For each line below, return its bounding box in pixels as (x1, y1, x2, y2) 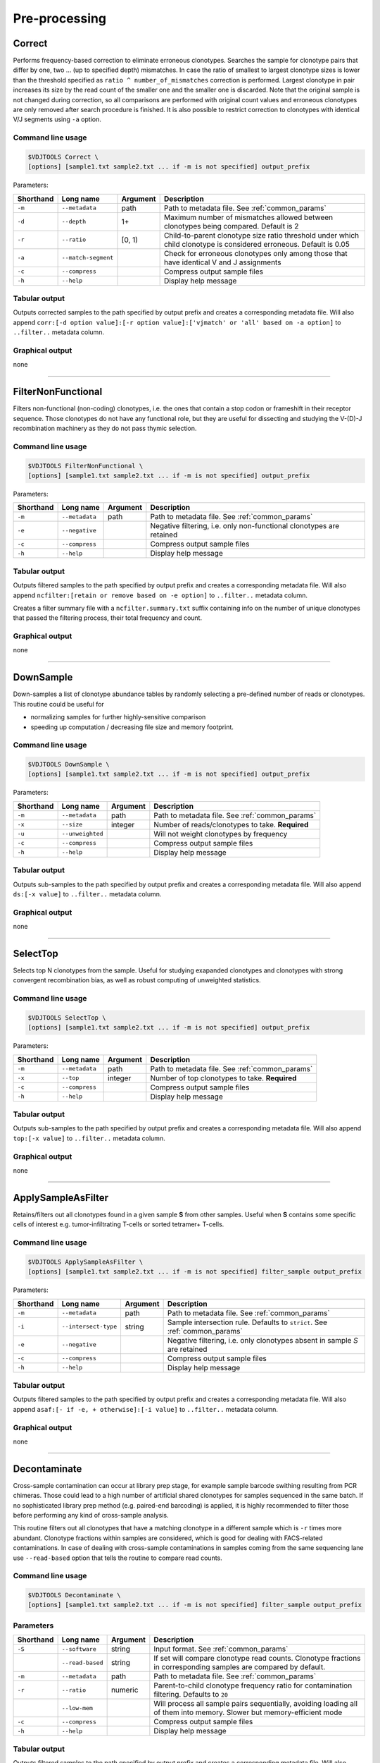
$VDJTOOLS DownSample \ (27, 760, 110, 769)
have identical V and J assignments (163, 257, 281, 267)
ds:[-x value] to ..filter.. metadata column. (13, 889, 162, 898)
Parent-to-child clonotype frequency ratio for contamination (153, 1680, 353, 1690)
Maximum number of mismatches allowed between (163, 212, 334, 222)
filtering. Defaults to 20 (153, 1690, 229, 1700)
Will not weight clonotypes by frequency (153, 829, 288, 838)
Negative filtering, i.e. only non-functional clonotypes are (150, 521, 340, 531)
